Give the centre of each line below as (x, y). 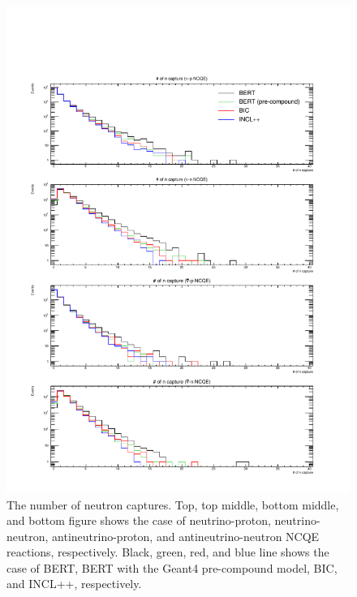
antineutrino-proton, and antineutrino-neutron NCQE (186, 536)
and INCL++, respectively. (74, 584)
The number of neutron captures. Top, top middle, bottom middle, (173, 504)
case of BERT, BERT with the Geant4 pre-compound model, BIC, (172, 567)
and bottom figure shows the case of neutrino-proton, (139, 520)
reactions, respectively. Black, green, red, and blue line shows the (168, 552)
